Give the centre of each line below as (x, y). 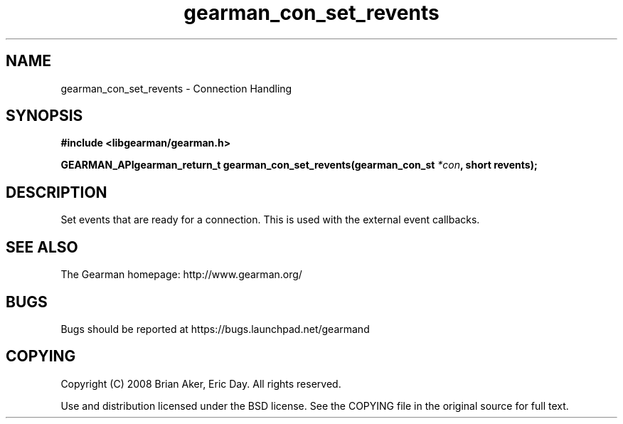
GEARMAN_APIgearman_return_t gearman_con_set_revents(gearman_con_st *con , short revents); (299, 165)
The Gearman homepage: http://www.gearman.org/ (181, 275)
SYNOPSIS (44, 116)
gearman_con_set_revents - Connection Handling (176, 88)
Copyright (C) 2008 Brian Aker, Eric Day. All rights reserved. (201, 383)
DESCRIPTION (57, 192)
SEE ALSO (42, 247)
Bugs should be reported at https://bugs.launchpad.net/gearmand (215, 329)
